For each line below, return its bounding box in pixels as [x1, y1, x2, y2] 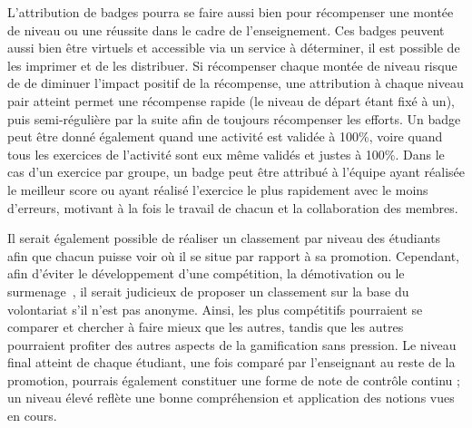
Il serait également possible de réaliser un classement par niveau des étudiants [7, 229, 441, 248]
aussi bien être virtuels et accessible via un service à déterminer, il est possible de [7, 38, 460, 57]
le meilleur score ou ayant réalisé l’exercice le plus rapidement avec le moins [7, 180, 428, 199]
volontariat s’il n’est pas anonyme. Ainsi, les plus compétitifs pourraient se [7, 299, 423, 318]
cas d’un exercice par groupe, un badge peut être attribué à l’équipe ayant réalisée [7, 162, 465, 181]
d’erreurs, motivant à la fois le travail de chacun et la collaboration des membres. [7, 198, 458, 217]
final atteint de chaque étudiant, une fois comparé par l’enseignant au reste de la [7, 353, 456, 372]
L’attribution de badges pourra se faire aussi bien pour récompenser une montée [7, 3, 454, 21]
